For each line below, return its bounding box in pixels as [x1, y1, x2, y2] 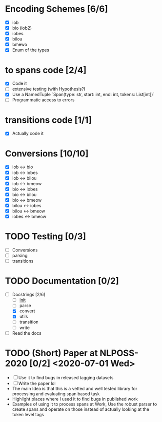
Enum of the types [12, 47, 50, 53]
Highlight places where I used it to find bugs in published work [12, 396, 138, 402]
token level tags [12, 411, 44, 417]
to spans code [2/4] [5, 64, 87, 76]
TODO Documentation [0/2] [5, 275, 119, 287]
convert [19, 308, 35, 314]
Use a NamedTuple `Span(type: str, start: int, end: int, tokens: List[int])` [12, 92, 155, 97]
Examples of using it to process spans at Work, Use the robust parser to [12, 401, 157, 407]
